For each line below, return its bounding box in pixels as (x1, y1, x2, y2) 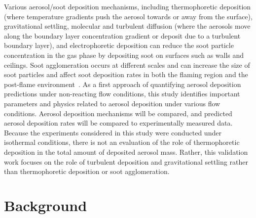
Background (4, 195, 87, 215)
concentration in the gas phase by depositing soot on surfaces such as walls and (4, 49, 244, 60)
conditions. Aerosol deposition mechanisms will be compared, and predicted (4, 108, 232, 118)
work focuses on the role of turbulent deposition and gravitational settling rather (4, 156, 248, 167)
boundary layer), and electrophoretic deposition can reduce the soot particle (4, 40, 234, 50)
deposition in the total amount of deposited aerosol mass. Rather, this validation (4, 146, 248, 157)
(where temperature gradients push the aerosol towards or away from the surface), (4, 11, 253, 21)
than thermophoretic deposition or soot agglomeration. (4, 166, 170, 176)
